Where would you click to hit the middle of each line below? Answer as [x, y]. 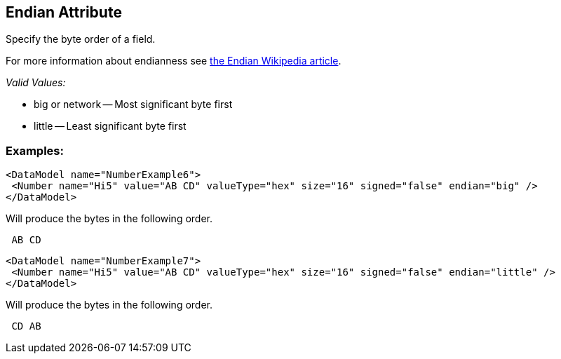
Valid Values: [36, 83]
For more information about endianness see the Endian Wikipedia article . [174, 61]
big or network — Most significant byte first [133, 104]
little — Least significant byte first [110, 126]
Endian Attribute [64, 12]
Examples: [35, 150]
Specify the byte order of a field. [81, 39]
